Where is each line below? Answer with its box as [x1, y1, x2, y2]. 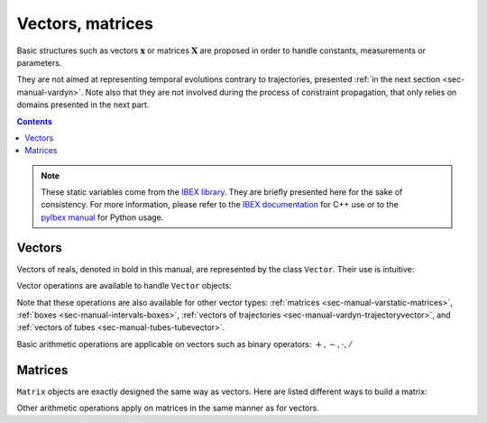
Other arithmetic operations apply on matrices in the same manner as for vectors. [16, 402, 319, 413]
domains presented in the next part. [16, 99, 150, 110]
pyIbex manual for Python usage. [41, 212, 164, 223]
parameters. [16, 57, 62, 68]
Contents [16, 115, 53, 126]
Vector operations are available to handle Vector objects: [16, 280, 232, 291]
